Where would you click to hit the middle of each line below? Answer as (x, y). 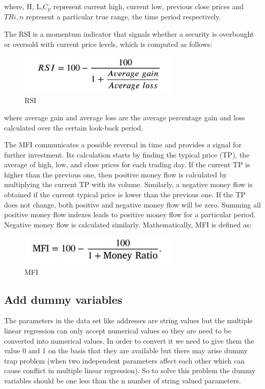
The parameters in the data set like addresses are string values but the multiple (128, 320)
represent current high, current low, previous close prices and (149, 6)
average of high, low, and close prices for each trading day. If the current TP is (127, 164)
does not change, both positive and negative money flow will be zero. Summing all (132, 204)
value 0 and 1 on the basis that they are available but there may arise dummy (126, 351)
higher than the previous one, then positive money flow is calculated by (116, 174)
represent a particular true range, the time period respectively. (123, 17)
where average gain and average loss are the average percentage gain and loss (125, 117)
